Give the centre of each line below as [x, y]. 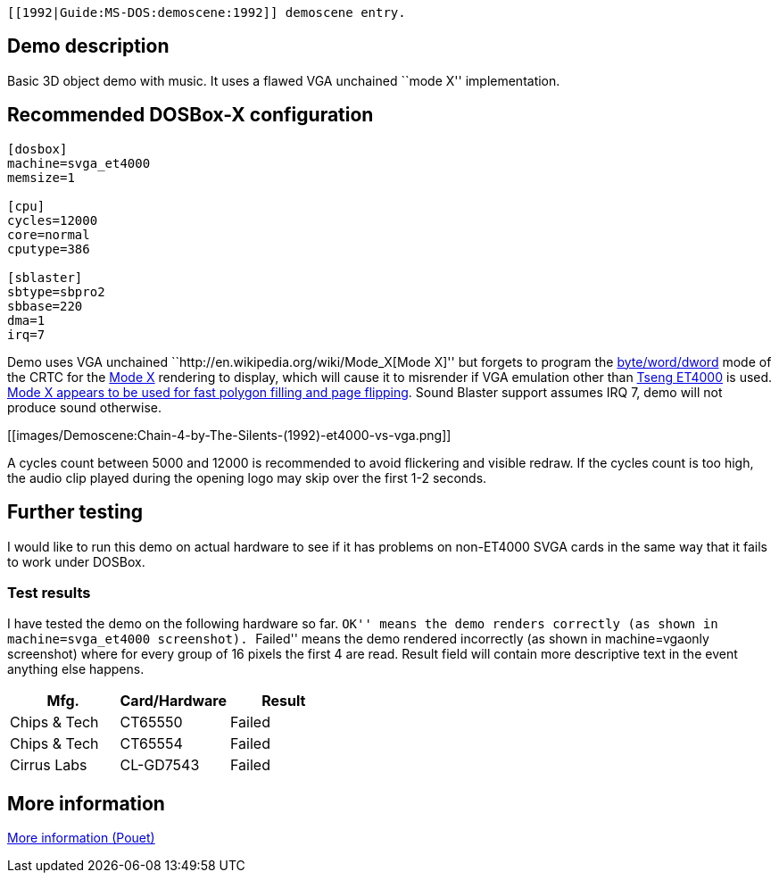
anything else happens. [76, 669]
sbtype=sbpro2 [56, 291]
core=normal [49, 234]
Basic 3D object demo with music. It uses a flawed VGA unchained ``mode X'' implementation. [284, 80]
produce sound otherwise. [85, 407]
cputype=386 [49, 249]
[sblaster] [45, 277]
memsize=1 [41, 177]
